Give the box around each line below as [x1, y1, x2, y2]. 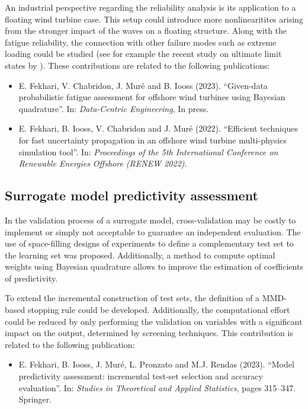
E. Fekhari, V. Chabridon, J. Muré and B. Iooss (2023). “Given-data [18, 79, 268, 91]
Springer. [18, 393, 52, 405]
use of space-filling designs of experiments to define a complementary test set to [5, 237, 294, 250]
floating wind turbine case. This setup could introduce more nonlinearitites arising [5, 12, 303, 25]
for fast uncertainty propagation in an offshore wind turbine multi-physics [18, 133, 287, 146]
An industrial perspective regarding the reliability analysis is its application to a [5, 1, 296, 13]
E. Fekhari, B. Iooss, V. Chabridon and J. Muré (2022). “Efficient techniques [18, 122, 298, 135]
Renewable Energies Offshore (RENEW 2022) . [18, 157, 187, 170]
